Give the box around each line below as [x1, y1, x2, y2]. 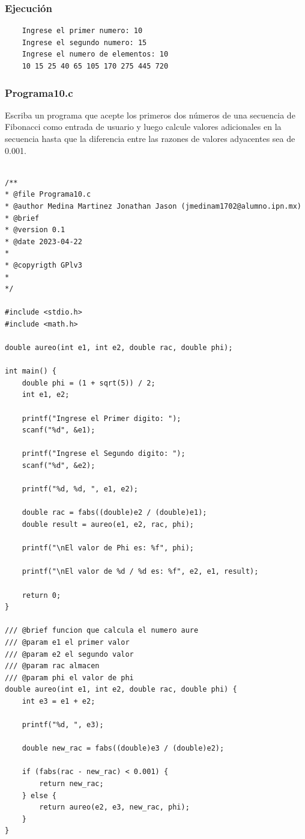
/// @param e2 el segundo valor [5, 650, 134, 659]
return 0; [22, 591, 61, 600]
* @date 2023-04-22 [5, 237, 82, 246]
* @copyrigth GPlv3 [5, 260, 82, 269]
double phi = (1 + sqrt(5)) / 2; [22, 378, 156, 387]
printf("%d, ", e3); [22, 721, 104, 730]
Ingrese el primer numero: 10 [22, 26, 143, 35]
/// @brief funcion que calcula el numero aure [5, 626, 199, 635]
